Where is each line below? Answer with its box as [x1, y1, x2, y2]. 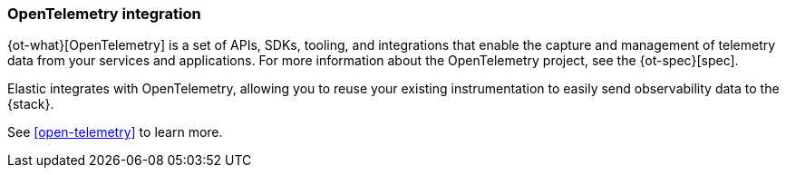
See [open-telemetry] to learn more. [7, 124, 223, 141]
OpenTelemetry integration [7, 5, 201, 23]
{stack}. [7, 96, 54, 112]
